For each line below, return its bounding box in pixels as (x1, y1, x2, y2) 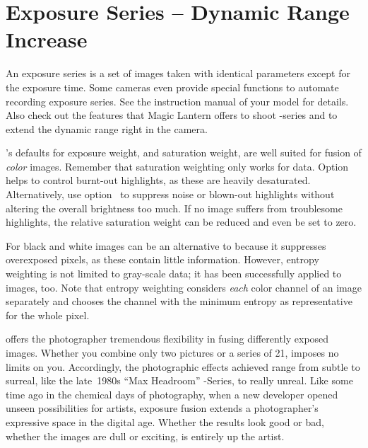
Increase (6, 25, 88, 54)
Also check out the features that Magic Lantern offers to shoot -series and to (6, 108, 338, 122)
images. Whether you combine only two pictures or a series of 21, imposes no (6, 345, 339, 360)
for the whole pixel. (6, 307, 90, 322)
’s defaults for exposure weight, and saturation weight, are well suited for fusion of (6, 145, 362, 160)
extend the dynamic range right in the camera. (6, 121, 208, 136)
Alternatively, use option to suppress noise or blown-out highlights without (6, 187, 335, 202)
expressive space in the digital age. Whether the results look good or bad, (6, 414, 324, 429)
